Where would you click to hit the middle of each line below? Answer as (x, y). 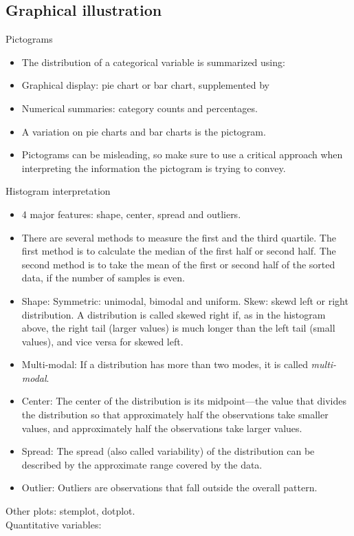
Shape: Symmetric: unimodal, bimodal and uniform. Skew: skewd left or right (185, 300)
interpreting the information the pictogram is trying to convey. (154, 168)
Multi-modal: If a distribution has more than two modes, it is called (165, 364)
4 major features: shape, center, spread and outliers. (131, 214)
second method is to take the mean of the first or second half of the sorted (178, 264)
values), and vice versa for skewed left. (102, 341)
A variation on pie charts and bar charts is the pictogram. (144, 131)
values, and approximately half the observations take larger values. (162, 428)
